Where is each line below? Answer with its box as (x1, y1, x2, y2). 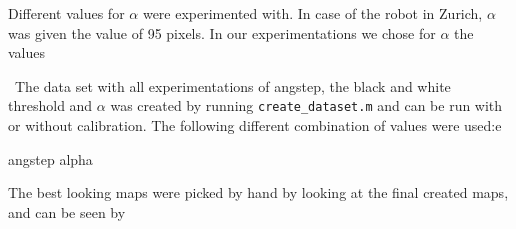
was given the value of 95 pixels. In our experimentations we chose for (8, 22, 436, 43)
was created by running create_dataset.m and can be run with (110, 95, 503, 116)
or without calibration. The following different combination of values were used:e (8, 115, 502, 136)
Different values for (8, 3, 125, 23)
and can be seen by (8, 201, 126, 222)
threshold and (8, 95, 93, 116)
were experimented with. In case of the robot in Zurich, (142, 3, 483, 23)
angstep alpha (8, 148, 93, 169)
